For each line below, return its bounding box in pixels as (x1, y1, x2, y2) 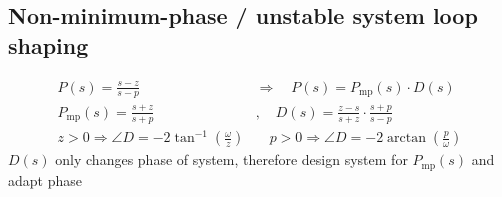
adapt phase (8, 169, 82, 190)
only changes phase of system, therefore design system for (55, 149, 408, 170)
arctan (387, 131, 426, 146)
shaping (8, 29, 89, 60)
